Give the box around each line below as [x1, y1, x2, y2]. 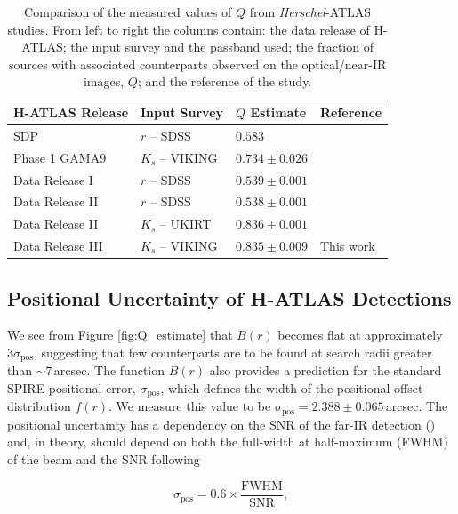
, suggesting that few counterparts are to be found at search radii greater [34, 342, 432, 361]
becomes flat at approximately [277, 325, 443, 344]
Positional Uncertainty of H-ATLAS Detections [7, 284, 452, 311]
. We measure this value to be [108, 397, 271, 415]
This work [319, 237, 375, 255]
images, [83, 72, 125, 91]
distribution [7, 397, 71, 415]
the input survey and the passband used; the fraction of [70, 37, 374, 56]
